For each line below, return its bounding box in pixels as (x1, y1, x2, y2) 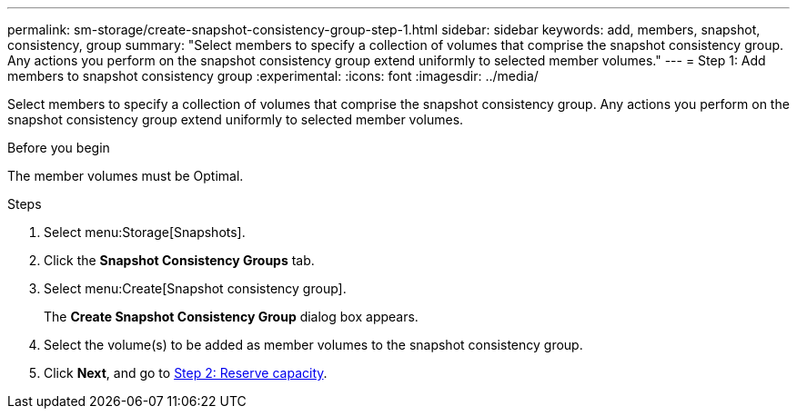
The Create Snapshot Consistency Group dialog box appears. (44, 309, 419, 324)
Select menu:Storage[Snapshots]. (44, 224, 246, 240)
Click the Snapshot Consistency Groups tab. (44, 253, 315, 268)
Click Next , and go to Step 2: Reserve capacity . (44, 365, 328, 381)
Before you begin (7, 140, 110, 155)
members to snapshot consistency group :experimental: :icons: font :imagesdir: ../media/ (7, 68, 539, 84)
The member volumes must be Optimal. (7, 168, 244, 183)
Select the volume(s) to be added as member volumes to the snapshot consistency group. (44, 337, 583, 352)
